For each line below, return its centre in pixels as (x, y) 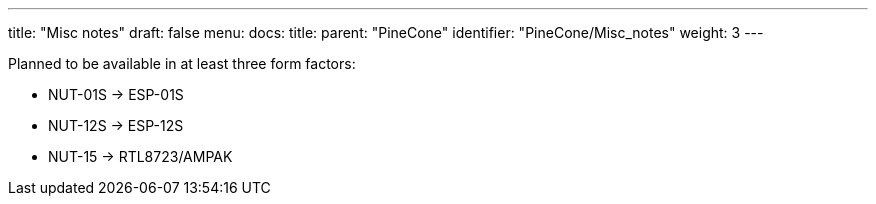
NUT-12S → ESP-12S (116, 125)
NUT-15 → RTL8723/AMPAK (140, 156)
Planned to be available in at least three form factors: (182, 63)
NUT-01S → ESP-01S (116, 94)
